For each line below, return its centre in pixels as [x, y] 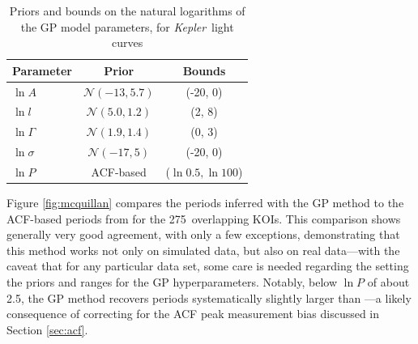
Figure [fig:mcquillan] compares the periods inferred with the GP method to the [205, 203]
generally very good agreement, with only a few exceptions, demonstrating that [203, 234]
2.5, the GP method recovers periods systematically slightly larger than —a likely [209, 297]
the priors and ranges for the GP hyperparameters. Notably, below [172, 282]
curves [128, 42]
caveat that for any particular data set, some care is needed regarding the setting [208, 266]
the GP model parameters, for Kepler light [127, 26]
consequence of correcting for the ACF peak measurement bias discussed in [193, 314]
